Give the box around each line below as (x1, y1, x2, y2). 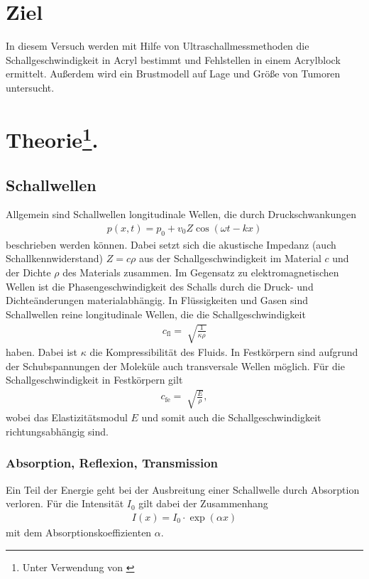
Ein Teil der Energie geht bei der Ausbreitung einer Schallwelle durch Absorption (6, 482, 360, 497)
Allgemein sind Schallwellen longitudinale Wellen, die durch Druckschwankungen (6, 207, 356, 222)
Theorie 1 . (6, 121, 99, 154)
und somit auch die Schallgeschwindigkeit (141, 410, 321, 425)
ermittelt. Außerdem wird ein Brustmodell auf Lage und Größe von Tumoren (6, 66, 341, 81)
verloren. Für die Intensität (6, 496, 124, 511)
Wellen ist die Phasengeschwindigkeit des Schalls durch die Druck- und (6, 278, 314, 293)
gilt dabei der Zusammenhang (138, 496, 268, 511)
